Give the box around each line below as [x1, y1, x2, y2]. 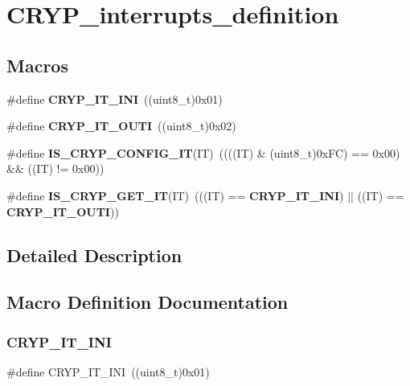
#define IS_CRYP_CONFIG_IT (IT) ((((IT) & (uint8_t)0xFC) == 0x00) [6, 144, 400, 161]
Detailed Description [6, 242, 182, 267]
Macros [6, 52, 68, 77]
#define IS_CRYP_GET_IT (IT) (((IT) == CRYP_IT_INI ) [6, 187, 344, 203]
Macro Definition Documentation [6, 289, 289, 314]
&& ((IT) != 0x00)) [6, 160, 105, 177]
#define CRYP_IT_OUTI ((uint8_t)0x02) [6, 117, 236, 134]
